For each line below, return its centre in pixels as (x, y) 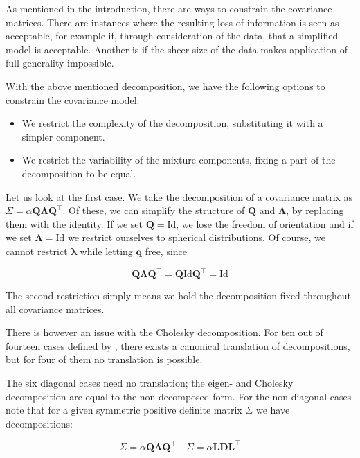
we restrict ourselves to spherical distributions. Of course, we (197, 237)
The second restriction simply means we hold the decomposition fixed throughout (179, 295)
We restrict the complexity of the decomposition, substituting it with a (172, 123)
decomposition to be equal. (79, 173)
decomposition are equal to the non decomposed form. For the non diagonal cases (179, 396)
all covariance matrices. (55, 309)
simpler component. (63, 136)
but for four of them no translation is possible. (104, 359)
